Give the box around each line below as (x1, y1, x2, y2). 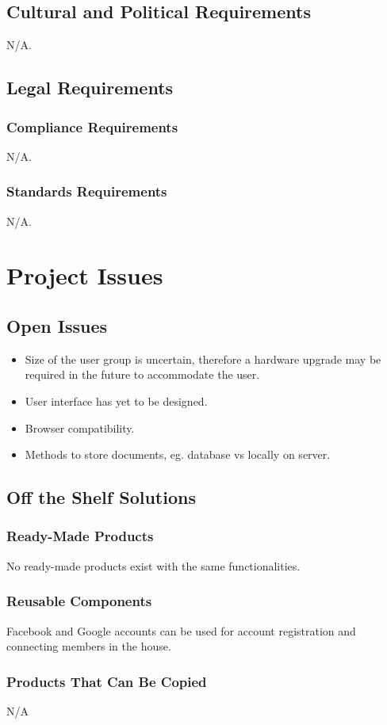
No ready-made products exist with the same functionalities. (6, 557, 301, 574)
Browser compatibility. (25, 419, 135, 436)
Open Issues (6, 313, 108, 338)
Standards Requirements (6, 181, 167, 201)
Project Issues (6, 259, 163, 292)
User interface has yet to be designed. (25, 392, 208, 409)
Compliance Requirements (6, 116, 178, 136)
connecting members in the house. (6, 638, 171, 654)
